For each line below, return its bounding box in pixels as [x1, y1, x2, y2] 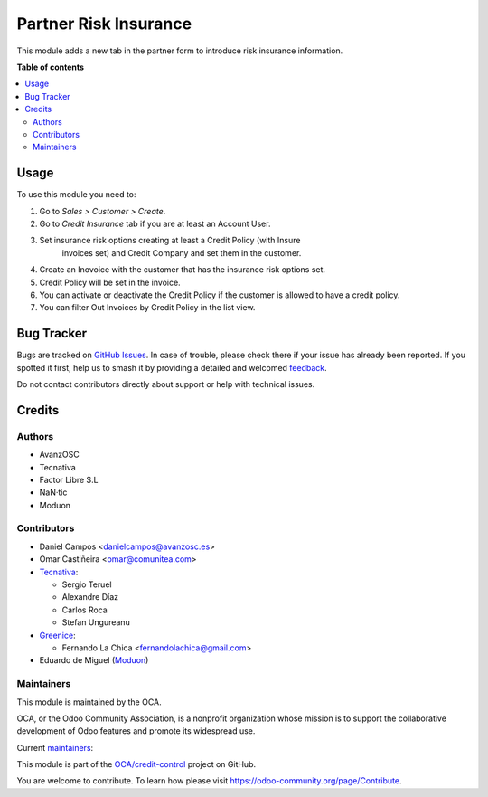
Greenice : [39, 630, 76, 640]
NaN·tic [39, 487, 68, 498]
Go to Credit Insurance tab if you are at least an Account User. [39, 218, 271, 229]
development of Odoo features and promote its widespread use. [16, 726, 256, 736]
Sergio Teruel [61, 579, 112, 590]
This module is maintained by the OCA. [16, 697, 162, 707]
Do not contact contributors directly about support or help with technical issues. [16, 379, 315, 389]
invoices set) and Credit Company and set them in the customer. [61, 247, 302, 258]
